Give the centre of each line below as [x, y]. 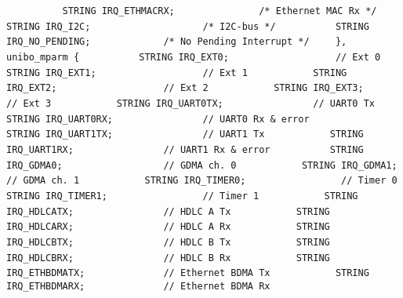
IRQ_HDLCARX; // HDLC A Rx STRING [168, 227]
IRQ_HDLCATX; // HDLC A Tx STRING [168, 211]
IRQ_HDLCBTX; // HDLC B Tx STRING [168, 242]
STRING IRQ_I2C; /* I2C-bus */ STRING [188, 26]
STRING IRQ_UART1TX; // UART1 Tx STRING [185, 134]
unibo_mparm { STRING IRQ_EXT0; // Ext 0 [194, 57]
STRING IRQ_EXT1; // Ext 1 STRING [177, 73]
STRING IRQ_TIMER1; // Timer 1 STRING [182, 196]
